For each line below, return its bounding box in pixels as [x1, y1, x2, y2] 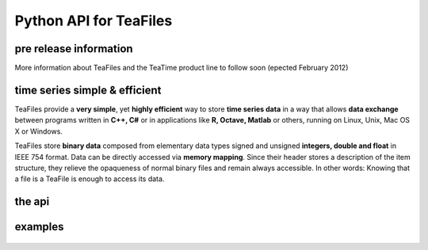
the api [14, 195, 50, 209]
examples [14, 220, 64, 233]
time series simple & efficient [14, 83, 162, 97]
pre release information [14, 42, 134, 55]
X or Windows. [14, 127, 63, 136]
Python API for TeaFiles [14, 12, 173, 29]
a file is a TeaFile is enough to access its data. [14, 174, 165, 184]
